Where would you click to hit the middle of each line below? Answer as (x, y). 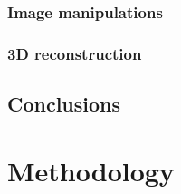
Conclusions (64, 104)
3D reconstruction (75, 53)
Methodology (91, 170)
